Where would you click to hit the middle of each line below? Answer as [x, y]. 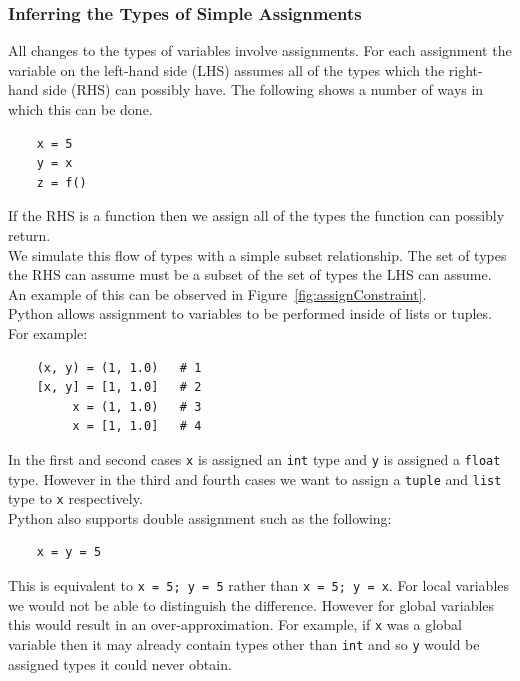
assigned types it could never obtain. [120, 663]
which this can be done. [80, 109]
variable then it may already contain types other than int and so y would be [244, 643]
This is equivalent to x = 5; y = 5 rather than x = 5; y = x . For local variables [259, 585]
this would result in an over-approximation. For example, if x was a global [235, 624]
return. [29, 234]
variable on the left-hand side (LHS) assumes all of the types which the [226, 69]
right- [465, 69]
